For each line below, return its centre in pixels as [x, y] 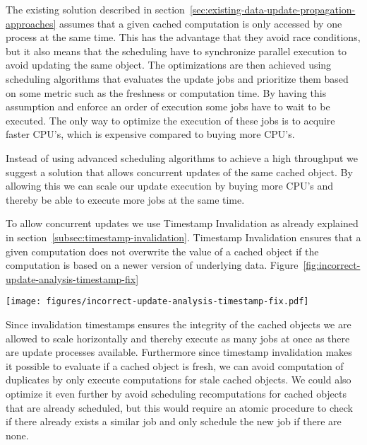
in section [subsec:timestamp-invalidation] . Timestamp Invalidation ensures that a [183, 237]
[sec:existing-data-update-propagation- [272, 9]
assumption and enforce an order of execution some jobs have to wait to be [168, 106]
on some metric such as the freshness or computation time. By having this [166, 92]
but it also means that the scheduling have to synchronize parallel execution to [176, 51]
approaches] [31, 23]
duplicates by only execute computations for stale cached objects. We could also [179, 380]
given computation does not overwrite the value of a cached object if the [162, 251]
